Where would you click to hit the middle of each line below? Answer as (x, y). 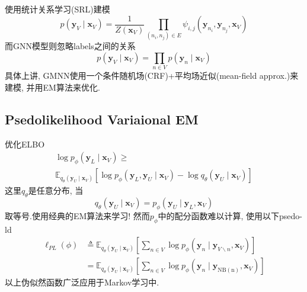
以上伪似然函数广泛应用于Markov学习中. (82, 282)
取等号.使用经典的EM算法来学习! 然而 (77, 215)
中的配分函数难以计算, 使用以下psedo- (230, 215)
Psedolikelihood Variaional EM (102, 119)
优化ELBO (25, 144)
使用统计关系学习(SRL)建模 (57, 9)
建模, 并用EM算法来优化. (52, 87)
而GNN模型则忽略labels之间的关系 (70, 46)
